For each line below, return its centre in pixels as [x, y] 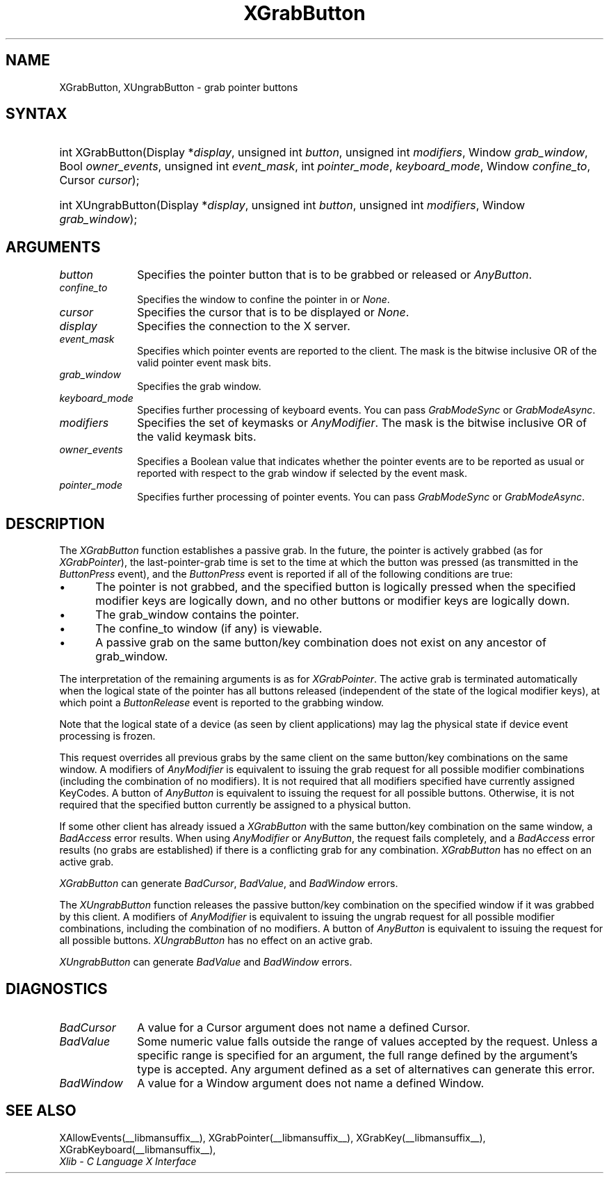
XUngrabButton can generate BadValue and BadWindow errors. [206, 962]
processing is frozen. [107, 736]
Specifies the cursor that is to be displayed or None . [273, 312]
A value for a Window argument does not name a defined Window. [311, 1083]
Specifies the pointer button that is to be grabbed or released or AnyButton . [335, 275]
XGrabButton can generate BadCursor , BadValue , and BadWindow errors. [229, 884]
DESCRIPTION [55, 523]
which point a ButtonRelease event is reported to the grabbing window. [222, 703]
